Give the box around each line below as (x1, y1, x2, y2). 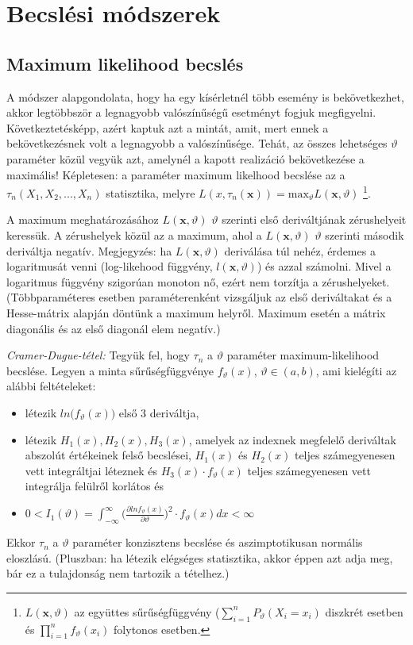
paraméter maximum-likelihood (226, 347, 380, 363)
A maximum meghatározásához (6, 211, 159, 228)
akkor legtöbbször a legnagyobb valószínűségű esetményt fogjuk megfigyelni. (6, 104, 376, 121)
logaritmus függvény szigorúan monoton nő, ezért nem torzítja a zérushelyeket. (6, 273, 390, 290)
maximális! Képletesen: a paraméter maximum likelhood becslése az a (6, 166, 345, 182)
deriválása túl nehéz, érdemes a (224, 242, 376, 259)
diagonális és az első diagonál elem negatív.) (6, 320, 221, 336)
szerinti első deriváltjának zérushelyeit (222, 211, 407, 228)
